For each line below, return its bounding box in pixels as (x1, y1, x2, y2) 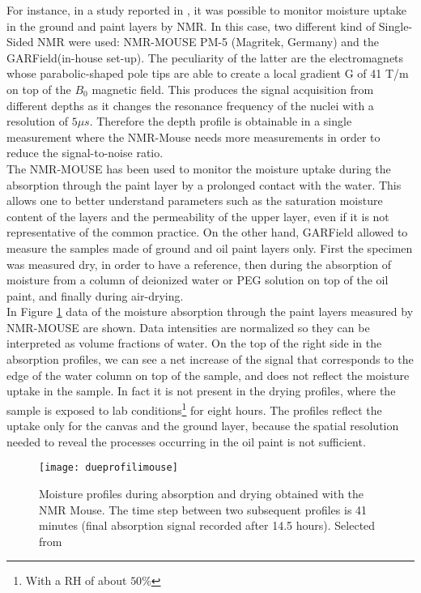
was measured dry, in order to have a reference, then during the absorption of (6, 255, 392, 272)
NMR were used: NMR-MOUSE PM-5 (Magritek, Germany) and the (37, 33, 379, 50)
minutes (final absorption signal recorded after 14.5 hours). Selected (39, 517, 376, 534)
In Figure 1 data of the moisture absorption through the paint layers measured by (6, 303, 414, 320)
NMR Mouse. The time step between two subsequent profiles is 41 (39, 501, 368, 518)
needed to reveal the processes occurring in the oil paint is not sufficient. (6, 433, 366, 450)
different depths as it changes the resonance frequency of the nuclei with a (6, 96, 374, 113)
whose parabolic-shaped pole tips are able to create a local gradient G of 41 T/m (6, 65, 409, 82)
